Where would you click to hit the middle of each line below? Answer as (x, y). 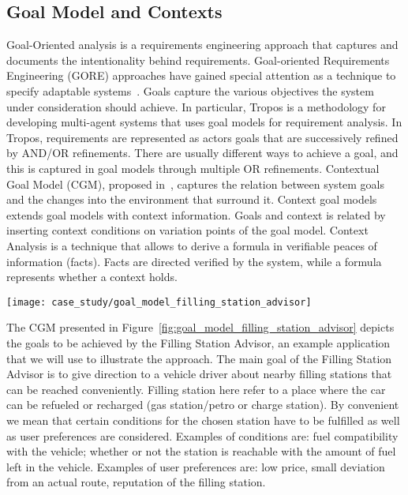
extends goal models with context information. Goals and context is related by (196, 214)
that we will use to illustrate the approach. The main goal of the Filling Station (199, 358)
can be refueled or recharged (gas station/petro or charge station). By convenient (203, 405)
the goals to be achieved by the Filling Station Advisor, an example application (198, 342)
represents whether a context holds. (92, 277)
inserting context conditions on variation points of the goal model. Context (187, 230)
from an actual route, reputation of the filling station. (136, 482)
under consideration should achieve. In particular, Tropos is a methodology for (196, 106)
